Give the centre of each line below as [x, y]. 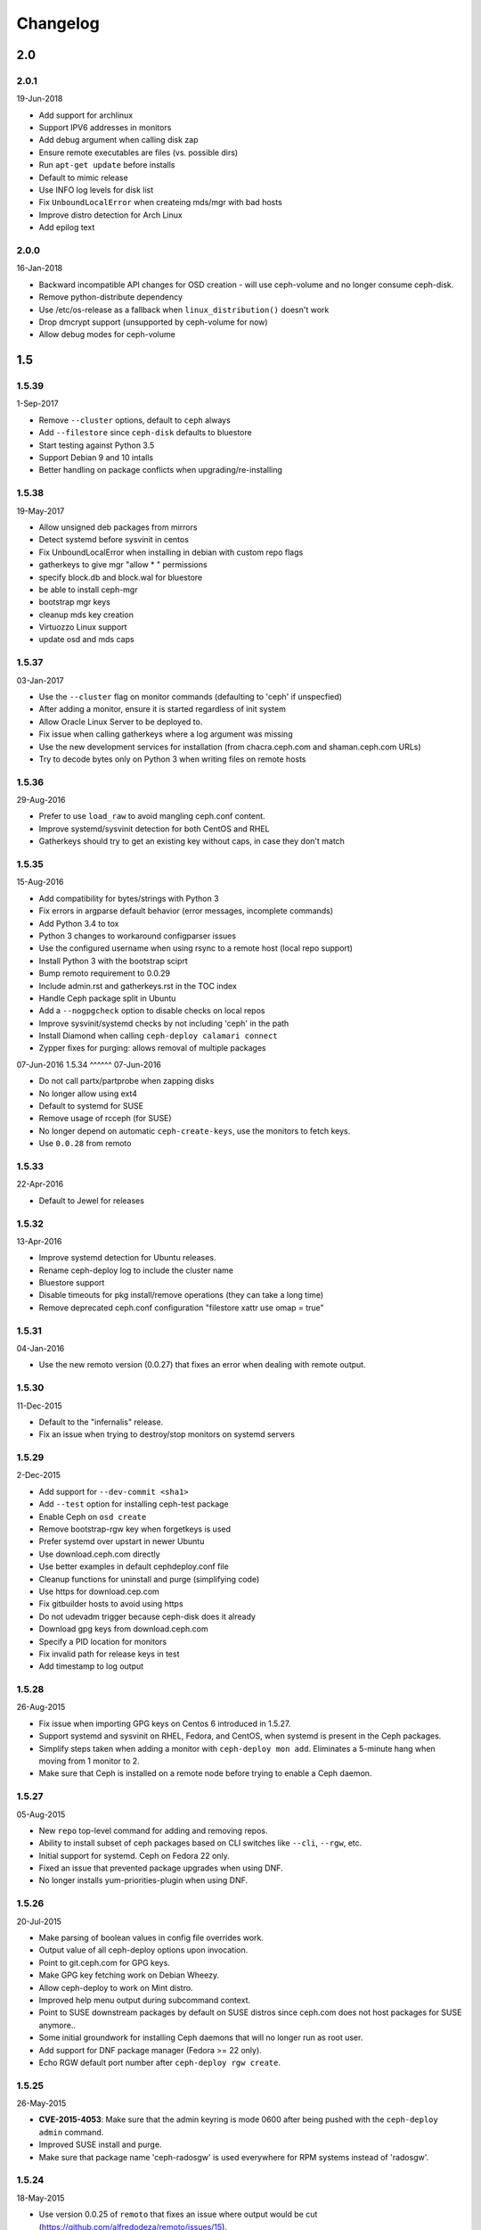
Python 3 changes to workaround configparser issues [137, 936]
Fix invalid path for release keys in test [109, 1654]
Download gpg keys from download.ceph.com [123, 1629]
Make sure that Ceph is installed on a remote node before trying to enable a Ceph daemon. [205, 1773]
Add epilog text [67, 227]
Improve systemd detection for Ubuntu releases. [127, 1258]
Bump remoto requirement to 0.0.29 [105, 973]
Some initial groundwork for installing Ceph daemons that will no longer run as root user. [201, 2037]
